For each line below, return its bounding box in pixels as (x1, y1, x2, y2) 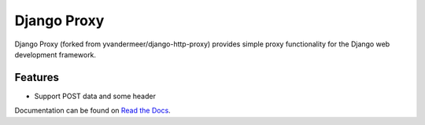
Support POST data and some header (34, 91, 157, 101)
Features (14, 71, 59, 84)
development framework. (14, 50, 97, 59)
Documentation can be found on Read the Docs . (14, 106, 171, 116)
